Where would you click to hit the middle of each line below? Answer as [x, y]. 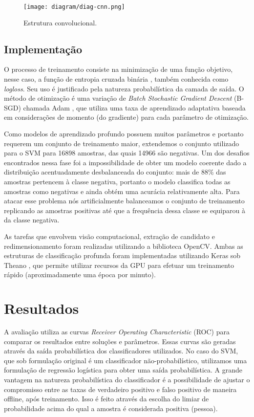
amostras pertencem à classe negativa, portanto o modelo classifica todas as [117, 181]
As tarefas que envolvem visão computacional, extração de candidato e [109, 236]
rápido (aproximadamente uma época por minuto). [80, 274]
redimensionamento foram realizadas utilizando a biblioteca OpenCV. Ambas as [124, 246]
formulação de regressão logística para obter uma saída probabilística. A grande [123, 370]
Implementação [43, 49]
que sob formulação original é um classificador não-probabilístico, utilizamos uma [126, 360]
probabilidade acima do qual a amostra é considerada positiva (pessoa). [111, 408]
